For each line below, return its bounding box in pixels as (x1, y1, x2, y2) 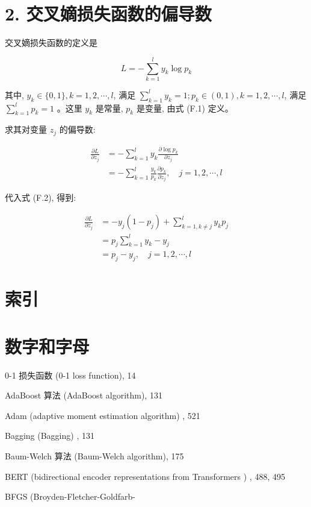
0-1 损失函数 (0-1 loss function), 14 (5, 368, 136, 381)
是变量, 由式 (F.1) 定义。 (136, 101, 233, 114)
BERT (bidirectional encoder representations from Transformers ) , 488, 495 (5, 470, 285, 482)
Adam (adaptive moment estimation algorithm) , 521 (5, 409, 200, 421)
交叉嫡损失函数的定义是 (5, 36, 97, 49)
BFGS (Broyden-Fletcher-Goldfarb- (5, 490, 135, 503)
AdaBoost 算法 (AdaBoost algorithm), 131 (5, 389, 162, 402)
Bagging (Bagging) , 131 (5, 429, 94, 442)
